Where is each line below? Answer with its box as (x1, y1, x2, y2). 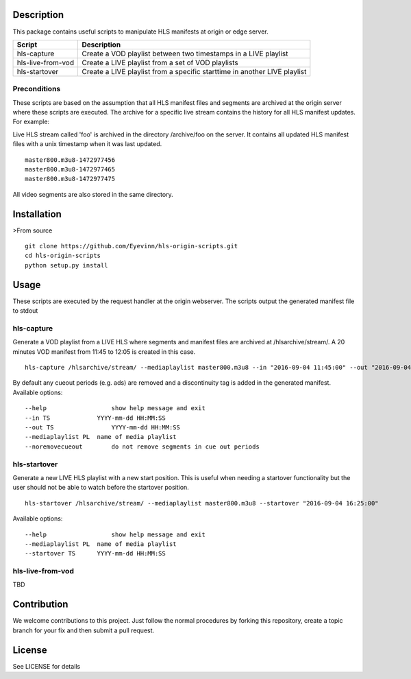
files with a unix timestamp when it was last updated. (12, 140, 162, 148)
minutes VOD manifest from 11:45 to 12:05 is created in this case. (12, 347, 196, 356)
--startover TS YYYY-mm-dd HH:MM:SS (25, 549, 166, 558)
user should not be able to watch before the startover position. (12, 484, 190, 492)
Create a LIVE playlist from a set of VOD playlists (82, 58, 239, 67)
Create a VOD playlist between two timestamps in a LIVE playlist (82, 49, 288, 58)
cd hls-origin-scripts (25, 252, 101, 260)
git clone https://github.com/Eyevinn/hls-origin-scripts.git (25, 242, 238, 250)
